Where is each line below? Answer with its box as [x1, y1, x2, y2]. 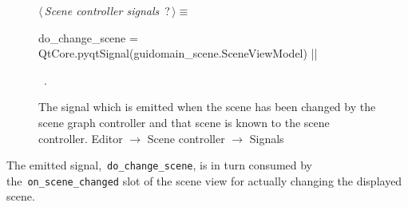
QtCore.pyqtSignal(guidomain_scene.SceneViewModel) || [38, 45, 318, 62]
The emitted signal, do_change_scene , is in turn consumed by [6, 157, 313, 173]
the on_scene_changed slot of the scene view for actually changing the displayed [6, 172, 402, 189]
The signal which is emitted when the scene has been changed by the [38, 98, 376, 115]
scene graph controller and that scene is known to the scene [38, 113, 330, 130]
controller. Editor [38, 129, 123, 146]
